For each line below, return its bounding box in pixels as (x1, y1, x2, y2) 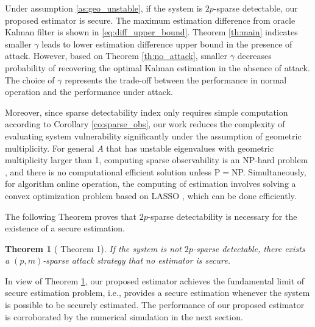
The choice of (5, 73, 55, 86)
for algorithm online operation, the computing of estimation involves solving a (5, 177, 296, 190)
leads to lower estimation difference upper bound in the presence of (41, 37, 292, 50)
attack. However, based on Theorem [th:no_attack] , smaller (5, 49, 228, 62)
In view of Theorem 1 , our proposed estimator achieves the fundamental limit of (5, 274, 305, 287)
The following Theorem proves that (5, 209, 136, 222)
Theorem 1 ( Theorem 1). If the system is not (5, 242, 182, 255)
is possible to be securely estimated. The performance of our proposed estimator (5, 298, 305, 311)
